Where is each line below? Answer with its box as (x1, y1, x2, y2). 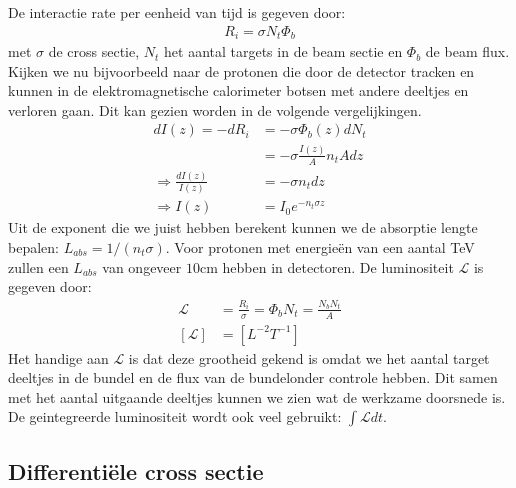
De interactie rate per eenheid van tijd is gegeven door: (8, 2, 346, 22)
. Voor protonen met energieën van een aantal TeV (165, 236, 475, 257)
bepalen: (8, 236, 59, 257)
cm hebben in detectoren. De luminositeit (199, 256, 454, 277)
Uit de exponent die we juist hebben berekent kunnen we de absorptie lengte (8, 217, 478, 238)
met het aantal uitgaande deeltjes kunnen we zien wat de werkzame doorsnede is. (8, 386, 506, 407)
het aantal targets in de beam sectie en (164, 41, 403, 62)
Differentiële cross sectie (8, 455, 264, 486)
